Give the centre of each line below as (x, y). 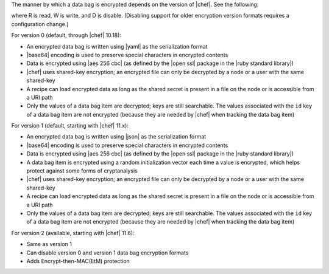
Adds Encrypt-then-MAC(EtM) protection (78, 261)
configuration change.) (40, 24)
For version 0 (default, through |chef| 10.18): (66, 35)
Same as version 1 (49, 244)
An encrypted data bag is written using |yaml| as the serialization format (117, 46)
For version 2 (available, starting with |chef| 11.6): (73, 233)
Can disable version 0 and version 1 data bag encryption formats (108, 253)
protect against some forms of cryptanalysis (82, 171)
